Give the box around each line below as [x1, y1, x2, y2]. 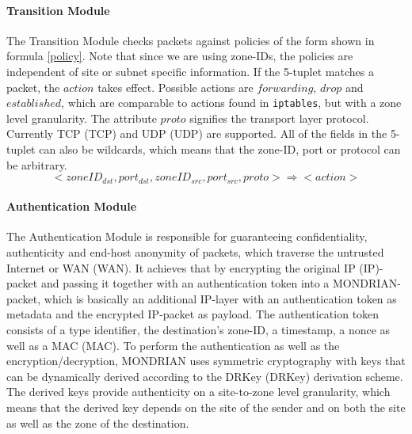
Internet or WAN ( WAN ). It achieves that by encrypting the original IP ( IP [6, 259, 376, 276]
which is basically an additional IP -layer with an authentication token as [44, 290, 397, 306]
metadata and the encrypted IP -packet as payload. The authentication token [6, 306, 380, 322]
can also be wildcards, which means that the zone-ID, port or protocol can [39, 141, 401, 158]
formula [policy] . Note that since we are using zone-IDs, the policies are [6, 48, 353, 64]
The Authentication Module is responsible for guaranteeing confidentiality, [6, 228, 368, 245]
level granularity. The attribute [6, 109, 157, 126]
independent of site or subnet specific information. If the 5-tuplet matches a [6, 63, 374, 79]
